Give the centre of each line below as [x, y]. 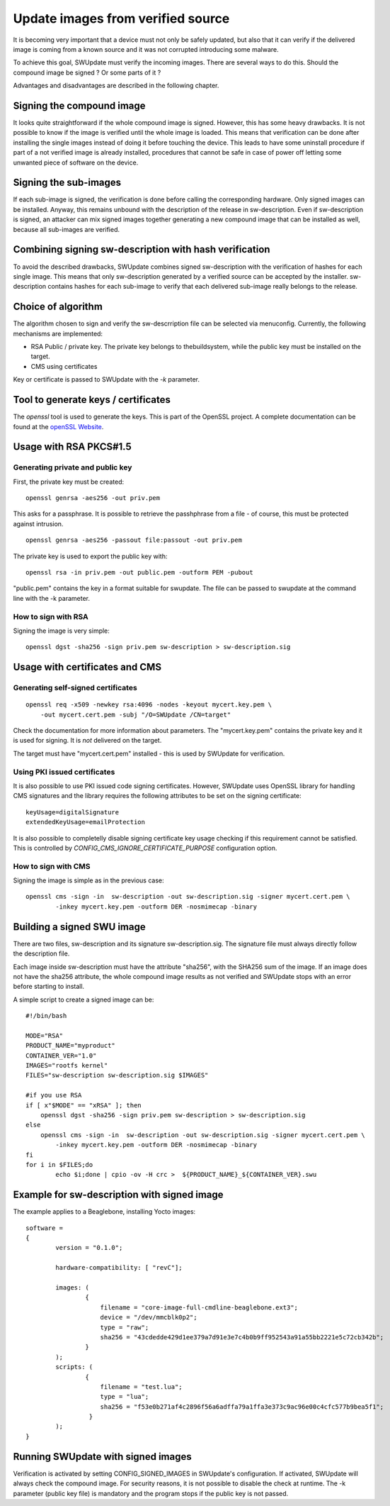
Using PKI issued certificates [64, 772]
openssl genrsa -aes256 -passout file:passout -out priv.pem [134, 540]
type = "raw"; [125, 1327]
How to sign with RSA [51, 616]
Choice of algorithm [58, 307]
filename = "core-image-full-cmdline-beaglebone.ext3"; [199, 1307]
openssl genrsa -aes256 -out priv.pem [93, 498]
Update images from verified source [121, 18]
